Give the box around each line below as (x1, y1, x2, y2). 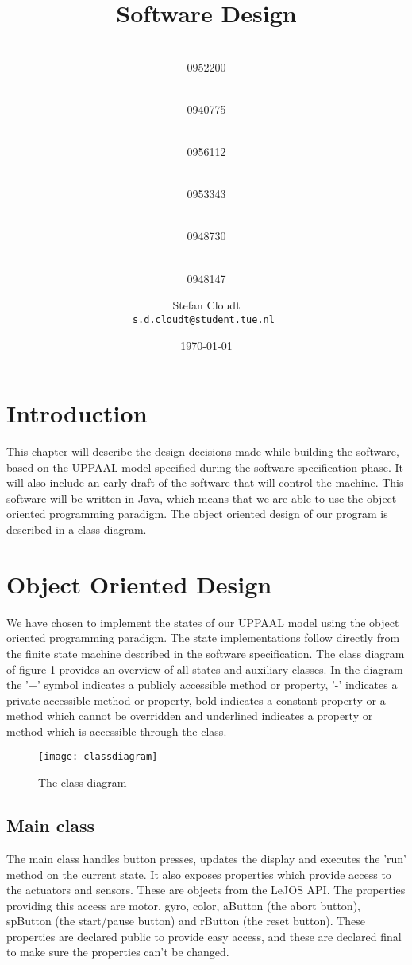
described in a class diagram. (6, 521, 147, 537)
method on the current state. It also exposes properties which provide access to (6, 866, 391, 882)
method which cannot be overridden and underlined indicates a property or (6, 707, 373, 724)
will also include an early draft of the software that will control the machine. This (6, 474, 404, 491)
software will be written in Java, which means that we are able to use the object (6, 489, 397, 506)
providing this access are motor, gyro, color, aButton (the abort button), (6, 897, 360, 913)
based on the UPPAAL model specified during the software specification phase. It (6, 458, 403, 475)
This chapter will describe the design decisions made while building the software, (6, 443, 399, 460)
